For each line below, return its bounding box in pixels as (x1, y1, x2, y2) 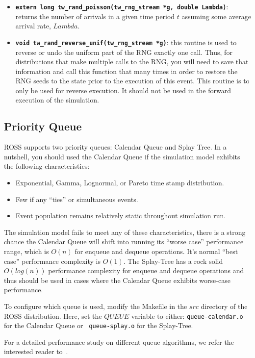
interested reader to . (4, 346, 68, 357)
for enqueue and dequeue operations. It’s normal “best (75, 246, 238, 256)
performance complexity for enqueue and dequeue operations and (48, 265, 244, 276)
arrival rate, (15, 21, 51, 31)
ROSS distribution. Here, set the (4, 310, 102, 321)
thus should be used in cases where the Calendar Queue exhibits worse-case (4, 275, 230, 285)
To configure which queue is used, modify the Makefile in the (4, 301, 187, 311)
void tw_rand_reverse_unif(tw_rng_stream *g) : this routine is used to (15, 37, 237, 47)
